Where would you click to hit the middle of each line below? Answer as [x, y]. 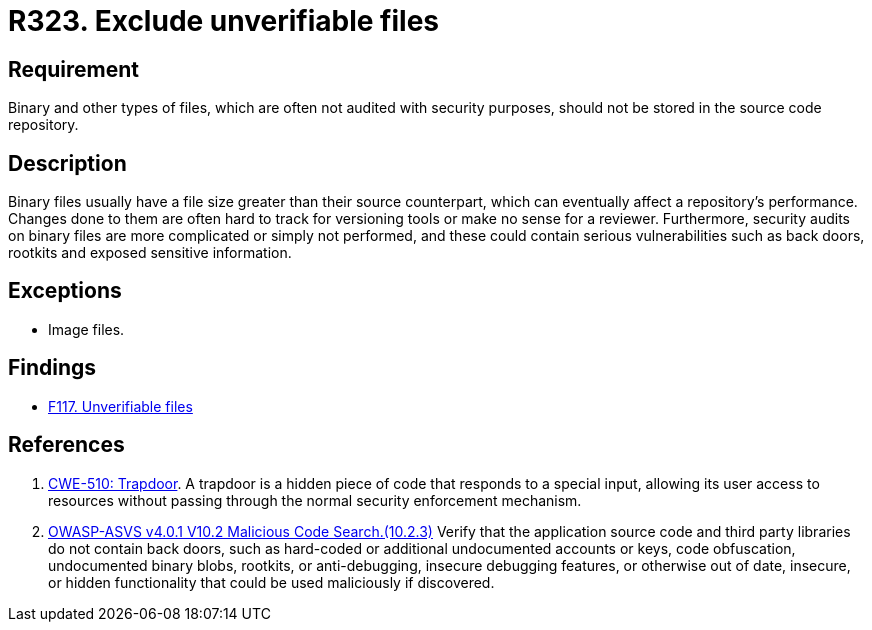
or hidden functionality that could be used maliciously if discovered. [271, 582]
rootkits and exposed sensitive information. [150, 253]
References [66, 445]
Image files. [86, 329]
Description [67, 163]
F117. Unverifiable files [120, 406]
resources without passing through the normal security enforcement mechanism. [315, 500]
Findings [52, 368]
